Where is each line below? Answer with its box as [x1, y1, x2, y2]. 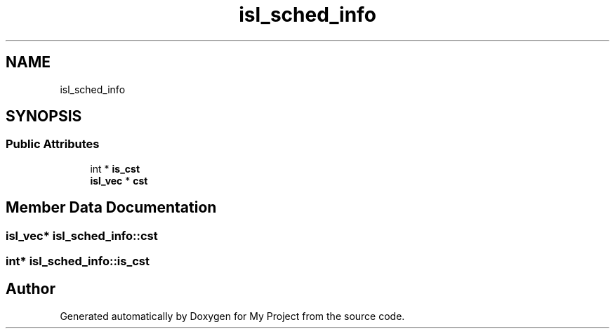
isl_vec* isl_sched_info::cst [6, 228, 158, 243]
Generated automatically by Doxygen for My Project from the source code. [60, 309, 405, 322]
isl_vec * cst [90, 174, 148, 187]
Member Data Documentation [6, 199, 217, 217]
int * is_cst [90, 162, 140, 175]
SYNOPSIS [6, 107, 82, 126]
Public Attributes [6, 137, 100, 152]
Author [6, 280, 55, 298]
